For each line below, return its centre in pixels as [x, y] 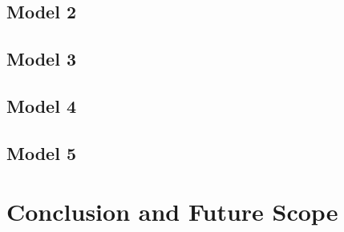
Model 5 [41, 152]
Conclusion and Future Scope [172, 212]
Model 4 [41, 105]
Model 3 [41, 59]
